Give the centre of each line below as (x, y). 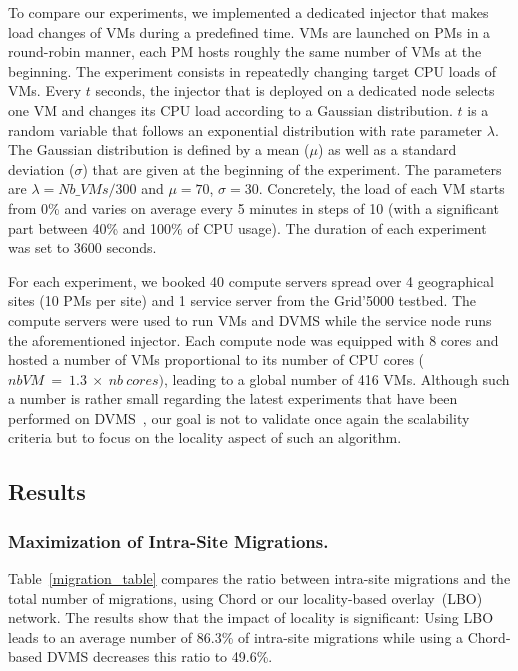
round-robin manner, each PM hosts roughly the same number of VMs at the (245, 51)
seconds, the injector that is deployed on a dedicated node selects (295, 90)
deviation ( (41, 168)
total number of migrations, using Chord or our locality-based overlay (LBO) (245, 597)
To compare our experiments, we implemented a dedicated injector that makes (248, 12)
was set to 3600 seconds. (82, 247)
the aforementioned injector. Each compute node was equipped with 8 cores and (253, 339)
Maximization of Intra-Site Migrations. (168, 540)
